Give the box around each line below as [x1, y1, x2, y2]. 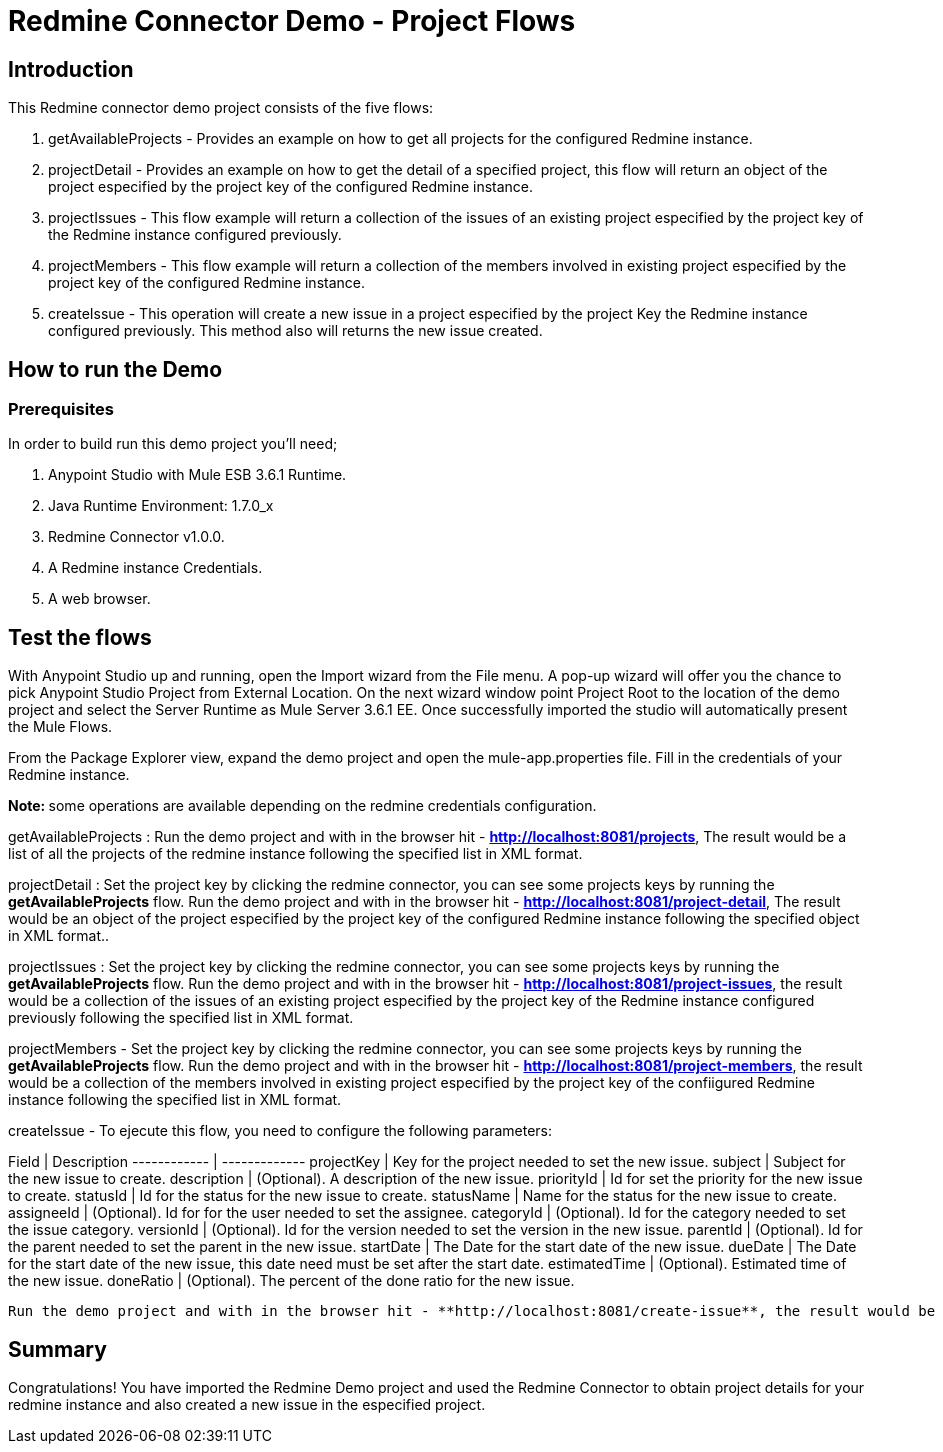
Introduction [8, 56, 134, 82]
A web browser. [48, 590, 151, 608]
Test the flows [8, 624, 152, 650]
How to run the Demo [8, 356, 223, 382]
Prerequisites [8, 399, 114, 420]
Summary [8, 1336, 107, 1362]
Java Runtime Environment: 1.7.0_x [48, 497, 274, 515]
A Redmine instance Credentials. [48, 559, 263, 577]
